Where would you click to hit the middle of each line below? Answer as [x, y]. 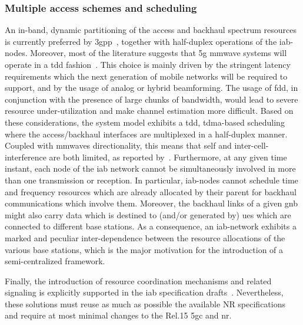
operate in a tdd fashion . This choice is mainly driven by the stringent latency [148, 64]
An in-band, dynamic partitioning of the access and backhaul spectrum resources [151, 30]
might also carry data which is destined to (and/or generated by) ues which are [148, 214]
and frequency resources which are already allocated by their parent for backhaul [151, 191]
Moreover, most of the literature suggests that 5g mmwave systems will [159, 53]
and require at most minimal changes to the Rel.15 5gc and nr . [118, 315]
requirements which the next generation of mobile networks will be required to [146, 76]
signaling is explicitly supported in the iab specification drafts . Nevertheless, [144, 292]
